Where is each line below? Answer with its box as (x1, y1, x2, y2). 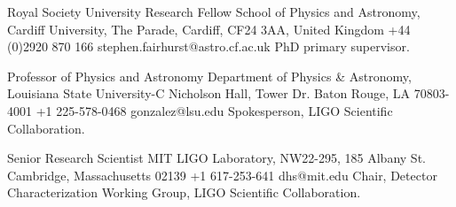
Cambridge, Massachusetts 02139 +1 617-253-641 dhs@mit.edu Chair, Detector (7, 165, 437, 184)
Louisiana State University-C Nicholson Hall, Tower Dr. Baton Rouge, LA (7, 84, 410, 103)
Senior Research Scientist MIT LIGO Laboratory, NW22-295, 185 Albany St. (7, 149, 426, 167)
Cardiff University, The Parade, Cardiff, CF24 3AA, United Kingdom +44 (7, 19, 411, 38)
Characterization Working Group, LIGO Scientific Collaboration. (7, 183, 361, 202)
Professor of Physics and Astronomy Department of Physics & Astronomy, (7, 66, 412, 85)
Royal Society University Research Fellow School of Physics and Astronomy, (7, 3, 421, 20)
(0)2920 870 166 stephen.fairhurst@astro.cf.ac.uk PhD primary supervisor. (7, 37, 410, 56)
